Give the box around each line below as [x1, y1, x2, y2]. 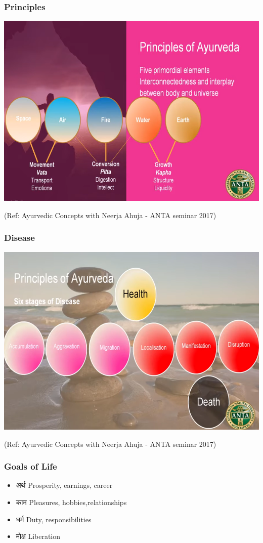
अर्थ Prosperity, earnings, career [16, 480, 113, 490]
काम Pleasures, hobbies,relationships [16, 496, 127, 507]
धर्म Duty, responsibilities [16, 514, 92, 524]
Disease [4, 231, 35, 244]
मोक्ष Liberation [16, 531, 61, 541]
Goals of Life [4, 460, 57, 473]
